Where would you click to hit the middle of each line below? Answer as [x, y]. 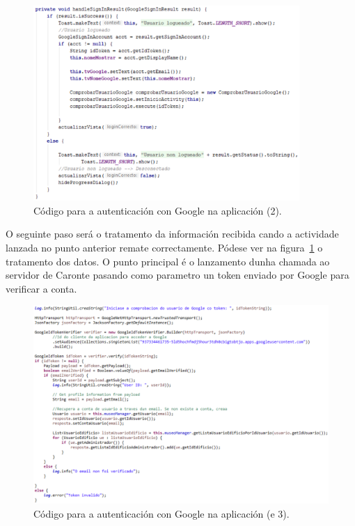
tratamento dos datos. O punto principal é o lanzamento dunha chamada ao [168, 261]
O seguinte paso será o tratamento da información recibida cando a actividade [172, 234]
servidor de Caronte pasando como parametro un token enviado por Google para [177, 275]
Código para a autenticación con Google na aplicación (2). [158, 210]
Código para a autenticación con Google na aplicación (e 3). [161, 513]
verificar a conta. [41, 288]
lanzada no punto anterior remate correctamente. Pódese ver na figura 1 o [164, 247]
